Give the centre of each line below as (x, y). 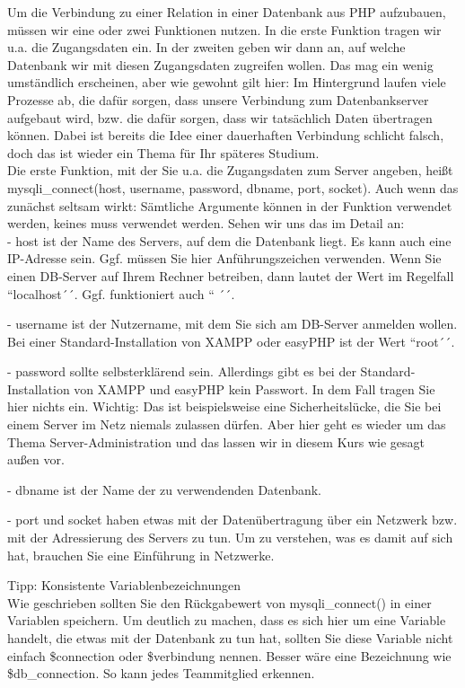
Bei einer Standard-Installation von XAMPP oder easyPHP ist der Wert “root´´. (231, 341)
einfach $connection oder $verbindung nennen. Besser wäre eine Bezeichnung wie (229, 655)
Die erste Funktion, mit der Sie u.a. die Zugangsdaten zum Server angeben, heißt (230, 170)
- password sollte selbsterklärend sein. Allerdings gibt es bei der (182, 371)
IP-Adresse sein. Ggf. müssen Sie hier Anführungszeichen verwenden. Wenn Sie (224, 258)
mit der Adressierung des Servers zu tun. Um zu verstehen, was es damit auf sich (230, 538)
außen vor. (36, 459)
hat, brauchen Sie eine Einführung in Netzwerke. (141, 555)
